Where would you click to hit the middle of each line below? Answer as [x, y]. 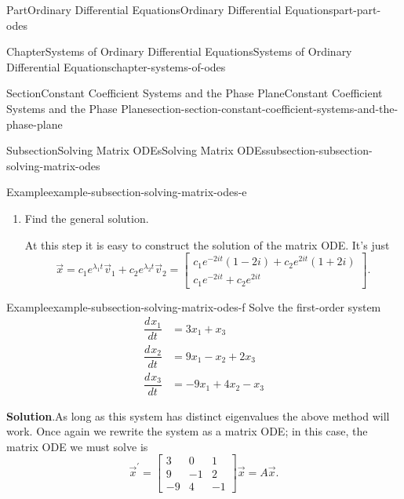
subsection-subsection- [319, 150]
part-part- [357, 9]
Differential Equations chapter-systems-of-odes [116, 66]
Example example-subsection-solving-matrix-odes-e [127, 192]
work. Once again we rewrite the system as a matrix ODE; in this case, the [187, 431]
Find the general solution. [87, 218]
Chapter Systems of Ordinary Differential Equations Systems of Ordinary [179, 51]
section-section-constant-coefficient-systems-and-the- [273, 108]
